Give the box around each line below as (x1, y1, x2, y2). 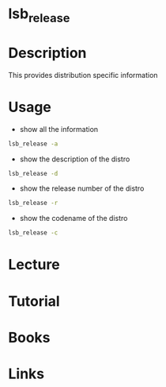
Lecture (8, 256, 61, 274)
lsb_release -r (8, 199, 58, 207)
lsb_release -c (8, 229, 58, 237)
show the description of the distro (19, 154, 130, 164)
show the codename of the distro (19, 214, 128, 223)
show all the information (19, 124, 99, 134)
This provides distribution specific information (8, 70, 158, 79)
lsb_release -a (8, 140, 58, 148)
